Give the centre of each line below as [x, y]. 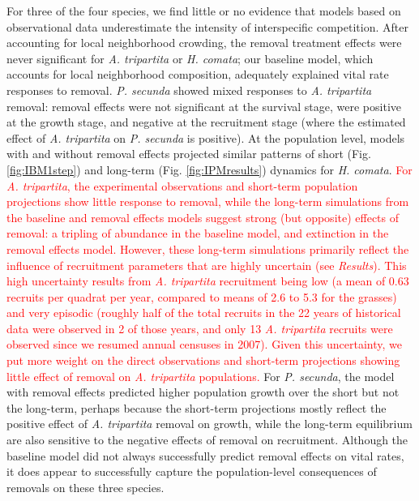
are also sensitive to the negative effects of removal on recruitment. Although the [207, 440]
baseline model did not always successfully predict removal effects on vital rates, [205, 455]
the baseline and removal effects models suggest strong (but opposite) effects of [203, 217]
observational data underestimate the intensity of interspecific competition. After [207, 26]
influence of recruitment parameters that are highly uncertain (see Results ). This [207, 265]
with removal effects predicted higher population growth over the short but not [203, 392]
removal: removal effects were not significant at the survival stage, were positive [204, 106]
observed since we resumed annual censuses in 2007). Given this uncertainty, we [204, 344]
